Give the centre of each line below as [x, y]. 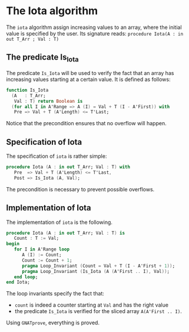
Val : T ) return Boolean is [48, 101]
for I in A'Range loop [42, 249]
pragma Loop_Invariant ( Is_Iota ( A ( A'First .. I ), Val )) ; [95, 271]
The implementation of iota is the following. [59, 222]
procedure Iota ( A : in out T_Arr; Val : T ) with [68, 167]
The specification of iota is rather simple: [57, 156]
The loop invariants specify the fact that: [55, 294]
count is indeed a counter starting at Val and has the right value [92, 305]
